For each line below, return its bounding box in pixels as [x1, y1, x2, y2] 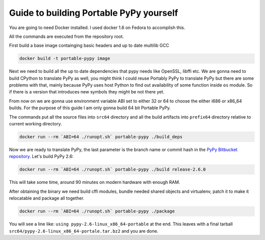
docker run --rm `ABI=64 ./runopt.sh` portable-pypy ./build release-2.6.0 [19, 167, 206, 172]
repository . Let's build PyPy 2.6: [9, 153, 74, 159]
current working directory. [9, 121, 62, 127]
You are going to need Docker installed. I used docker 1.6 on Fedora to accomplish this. [9, 25, 185, 30]
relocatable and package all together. [9, 195, 84, 201]
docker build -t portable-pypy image [19, 56, 110, 61]
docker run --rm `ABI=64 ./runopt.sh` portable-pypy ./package [19, 209, 175, 214]
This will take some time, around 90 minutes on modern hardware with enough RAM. [9, 180, 180, 185]
